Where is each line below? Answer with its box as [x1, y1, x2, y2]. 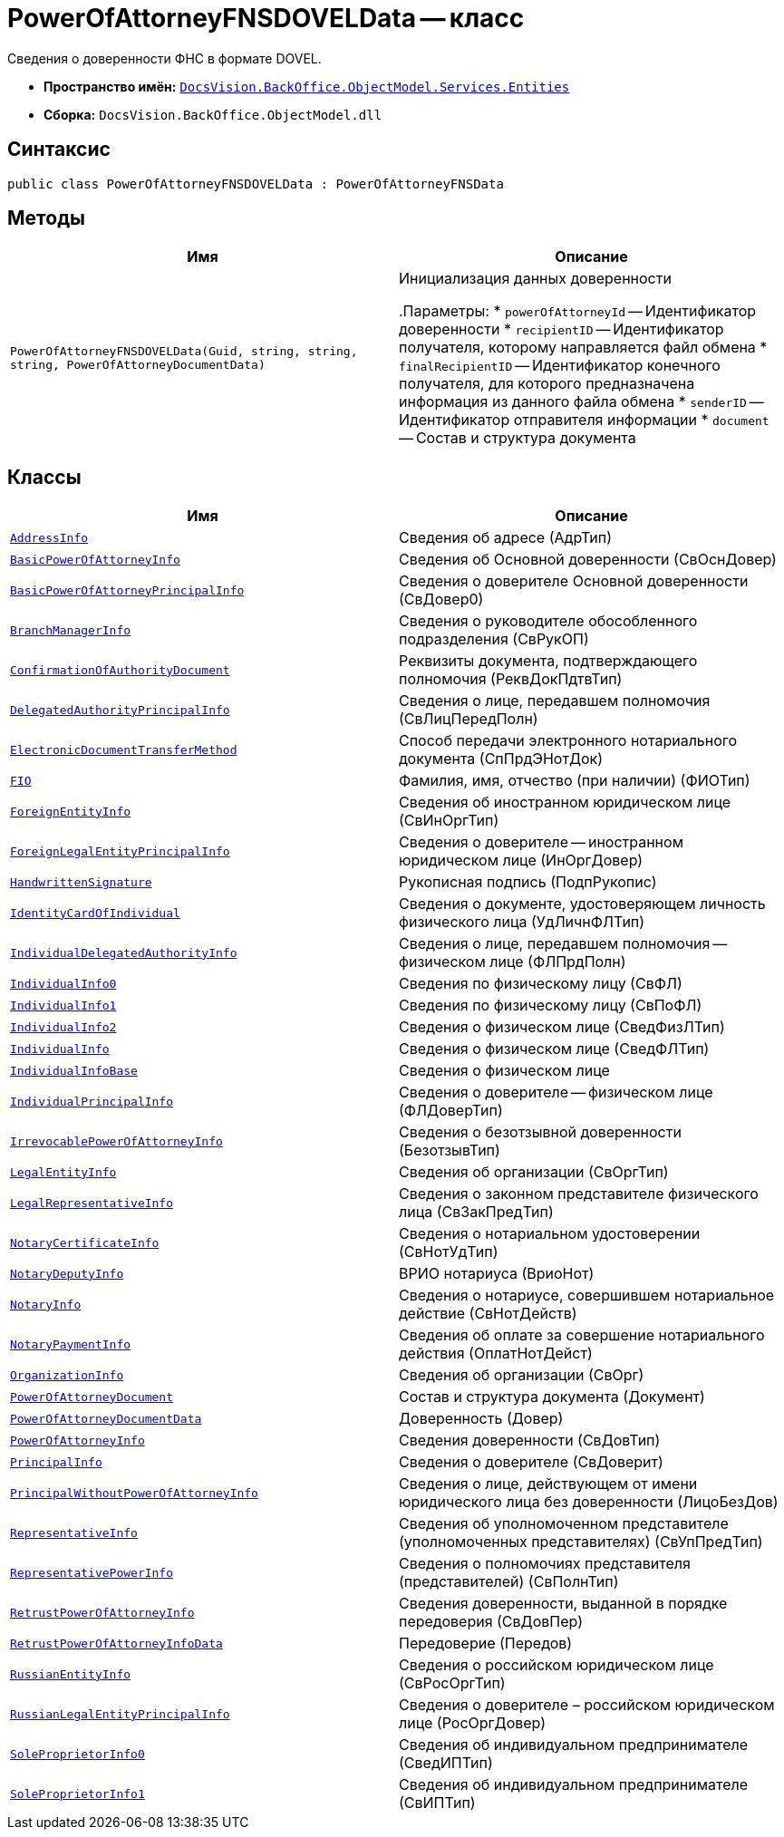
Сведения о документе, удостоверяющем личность [399, 894, 766, 914]
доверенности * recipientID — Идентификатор [399, 320, 724, 339]
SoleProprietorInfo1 [10, 1786, 145, 1801]
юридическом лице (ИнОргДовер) [399, 851, 644, 870]
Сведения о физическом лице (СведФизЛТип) [399, 1018, 725, 1037]
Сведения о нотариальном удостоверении [399, 1224, 701, 1243]
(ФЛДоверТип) [399, 1101, 503, 1120]
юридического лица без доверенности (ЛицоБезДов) [399, 1493, 779, 1512]
